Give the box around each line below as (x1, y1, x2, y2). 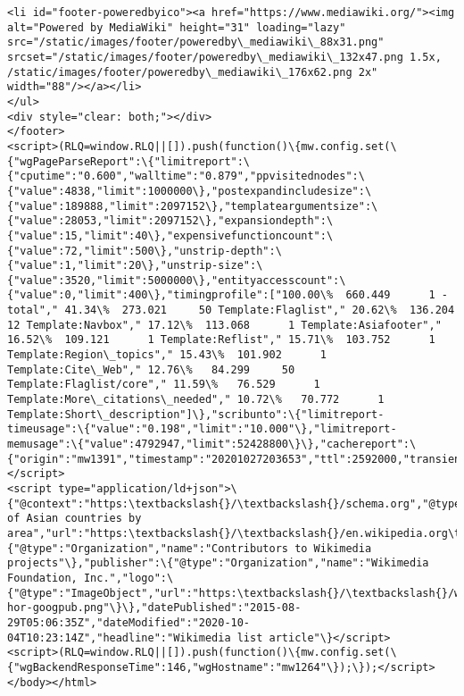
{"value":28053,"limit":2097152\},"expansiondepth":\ (7, 214, 334, 228)
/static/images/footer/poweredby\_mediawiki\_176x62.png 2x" (7, 65, 378, 79)
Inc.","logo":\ (83, 571, 174, 584)
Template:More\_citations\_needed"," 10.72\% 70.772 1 (7, 393, 385, 407)
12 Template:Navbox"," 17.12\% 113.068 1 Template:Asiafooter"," (7, 318, 442, 331)
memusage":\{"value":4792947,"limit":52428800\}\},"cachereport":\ (7, 438, 417, 451)
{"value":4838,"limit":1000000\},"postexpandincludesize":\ (7, 184, 372, 197)
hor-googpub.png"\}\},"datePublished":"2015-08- (7, 601, 302, 615)
